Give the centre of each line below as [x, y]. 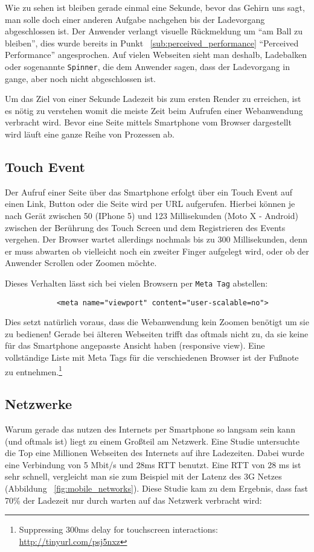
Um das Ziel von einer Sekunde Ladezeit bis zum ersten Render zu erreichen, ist [153, 99]
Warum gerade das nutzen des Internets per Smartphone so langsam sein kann [150, 429]
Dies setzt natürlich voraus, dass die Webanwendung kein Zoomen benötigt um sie [157, 322]
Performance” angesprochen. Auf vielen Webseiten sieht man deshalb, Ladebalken [156, 55]
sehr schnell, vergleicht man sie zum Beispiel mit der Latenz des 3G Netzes [143, 476]
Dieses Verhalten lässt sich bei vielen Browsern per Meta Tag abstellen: [136, 283]
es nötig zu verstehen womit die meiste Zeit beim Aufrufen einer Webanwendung [154, 110]
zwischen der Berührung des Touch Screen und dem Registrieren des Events [145, 227]
